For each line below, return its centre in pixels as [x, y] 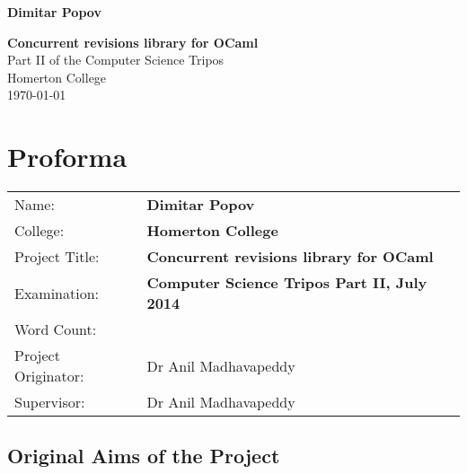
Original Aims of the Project [144, 456]
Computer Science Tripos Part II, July [287, 283]
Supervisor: [50, 402]
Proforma [67, 157]
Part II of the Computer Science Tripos [116, 60]
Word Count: [56, 329]
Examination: [57, 293]
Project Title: [57, 257]
